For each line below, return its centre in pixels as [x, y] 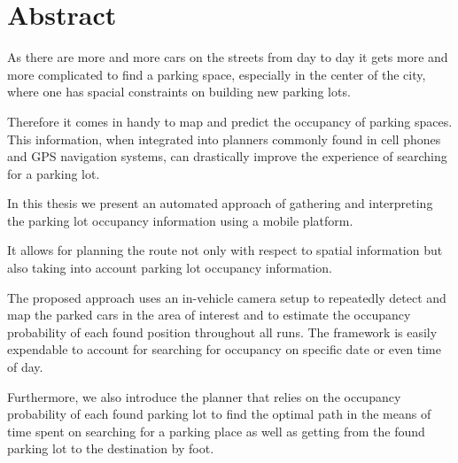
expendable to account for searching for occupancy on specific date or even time [224, 349]
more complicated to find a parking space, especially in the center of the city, [217, 74]
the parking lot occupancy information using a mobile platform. [180, 220]
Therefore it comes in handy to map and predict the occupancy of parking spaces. [230, 121]
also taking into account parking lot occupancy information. [170, 268]
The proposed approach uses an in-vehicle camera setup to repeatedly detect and [227, 297]
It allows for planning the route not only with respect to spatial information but [225, 250]
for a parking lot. [54, 173]
